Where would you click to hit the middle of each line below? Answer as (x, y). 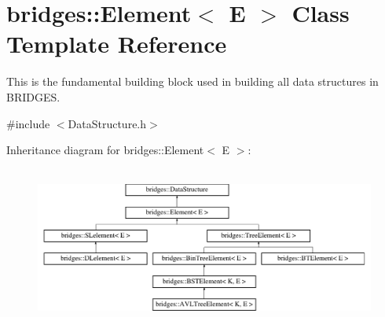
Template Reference (117, 44)
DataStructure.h (107, 123)
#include (28, 123)
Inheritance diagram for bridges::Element (105, 150)
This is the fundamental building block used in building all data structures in (192, 81)
